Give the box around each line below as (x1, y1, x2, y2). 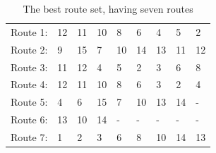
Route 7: (11, 129, 48, 144)
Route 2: (11, 42, 48, 56)
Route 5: (11, 94, 48, 109)
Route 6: (11, 112, 48, 127)
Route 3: (11, 59, 48, 74)
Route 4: (11, 77, 48, 92)
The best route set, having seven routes (23, 1, 193, 16)
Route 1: (11, 24, 48, 39)
